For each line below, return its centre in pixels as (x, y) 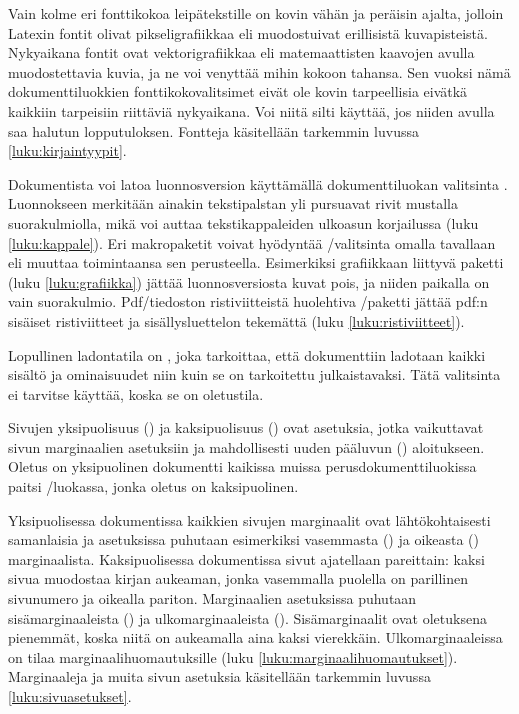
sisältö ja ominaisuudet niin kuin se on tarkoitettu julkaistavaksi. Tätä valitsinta (254, 374)
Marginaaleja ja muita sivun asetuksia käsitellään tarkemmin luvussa (219, 676)
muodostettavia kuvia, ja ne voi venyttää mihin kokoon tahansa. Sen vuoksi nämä (259, 71)
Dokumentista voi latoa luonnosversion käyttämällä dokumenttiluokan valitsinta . (258, 183)
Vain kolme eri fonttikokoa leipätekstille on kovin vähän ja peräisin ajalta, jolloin (256, 13)
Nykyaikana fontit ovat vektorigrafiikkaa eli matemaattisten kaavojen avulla (241, 52)
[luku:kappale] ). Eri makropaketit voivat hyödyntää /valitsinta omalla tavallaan (252, 242)
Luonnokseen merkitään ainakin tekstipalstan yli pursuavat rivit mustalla (233, 203)
